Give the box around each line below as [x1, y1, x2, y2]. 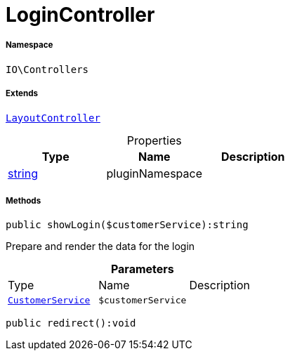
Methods [6, 195, 41, 206]
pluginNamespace [106, 166, 203, 180]
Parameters [110, 262, 174, 277]
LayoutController [6, 112, 100, 124]
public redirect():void [6, 317, 136, 329]
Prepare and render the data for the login [6, 240, 195, 253]
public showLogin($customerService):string [6, 219, 249, 231]
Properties [126, 133, 182, 147]
